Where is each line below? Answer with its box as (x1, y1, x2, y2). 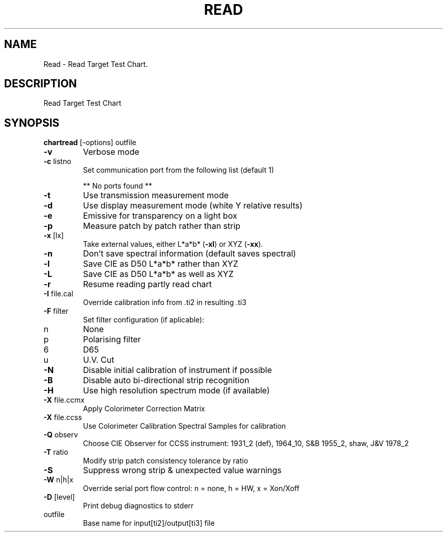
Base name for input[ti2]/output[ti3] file (83, 519, 215, 528)
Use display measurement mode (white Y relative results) (83, 200, 303, 211)
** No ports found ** (83, 181, 153, 191)
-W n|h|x (43, 475, 73, 484)
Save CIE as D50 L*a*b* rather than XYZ (83, 259, 238, 269)
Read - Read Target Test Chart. (43, 59, 148, 68)
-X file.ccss (43, 413, 82, 422)
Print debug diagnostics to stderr (83, 501, 194, 510)
